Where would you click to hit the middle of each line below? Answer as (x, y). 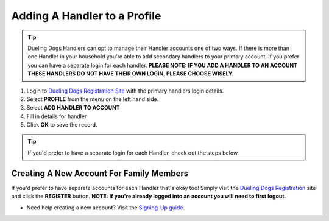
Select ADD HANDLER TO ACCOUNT (73, 108)
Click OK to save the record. (62, 125)
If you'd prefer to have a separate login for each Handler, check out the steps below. (133, 153)
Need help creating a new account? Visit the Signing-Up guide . (106, 208)
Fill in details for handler (57, 116)
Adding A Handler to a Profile (86, 16)
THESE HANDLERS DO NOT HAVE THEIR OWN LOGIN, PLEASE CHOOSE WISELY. (131, 74)
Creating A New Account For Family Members (100, 173)
